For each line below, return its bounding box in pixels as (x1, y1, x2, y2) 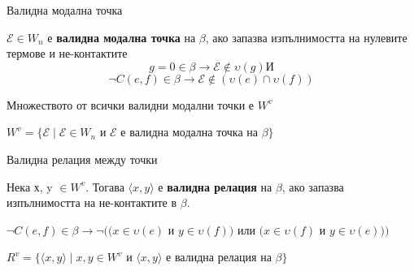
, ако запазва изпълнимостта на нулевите (205, 28, 407, 45)
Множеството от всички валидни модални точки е (7, 96, 255, 113)
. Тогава (85, 178, 124, 195)
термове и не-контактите (7, 45, 128, 62)
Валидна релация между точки (7, 150, 158, 167)
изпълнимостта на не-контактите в (7, 194, 177, 211)
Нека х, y (7, 178, 53, 195)
